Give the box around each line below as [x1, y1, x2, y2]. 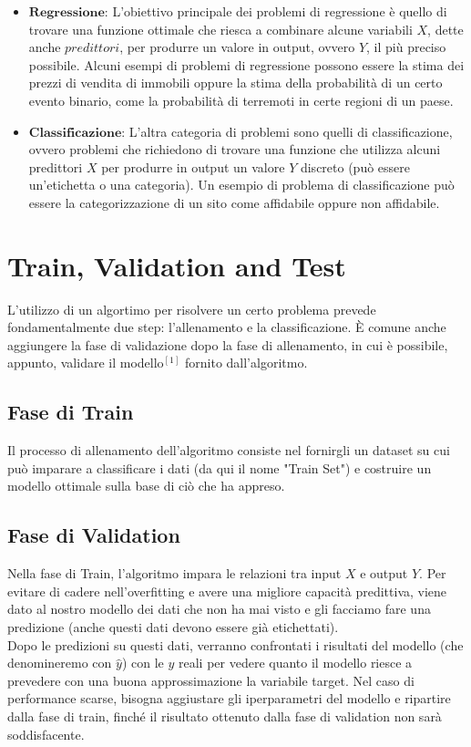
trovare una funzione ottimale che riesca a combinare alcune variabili [28, 19, 413, 38]
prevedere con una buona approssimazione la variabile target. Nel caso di [7, 670, 415, 690]
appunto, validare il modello [7, 353, 164, 372]
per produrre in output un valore [101, 157, 285, 176]
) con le [121, 653, 164, 672]
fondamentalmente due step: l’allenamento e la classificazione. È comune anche [7, 317, 446, 337]
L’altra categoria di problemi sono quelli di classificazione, [128, 121, 453, 140]
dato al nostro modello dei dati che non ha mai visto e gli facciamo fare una [7, 599, 431, 618]
